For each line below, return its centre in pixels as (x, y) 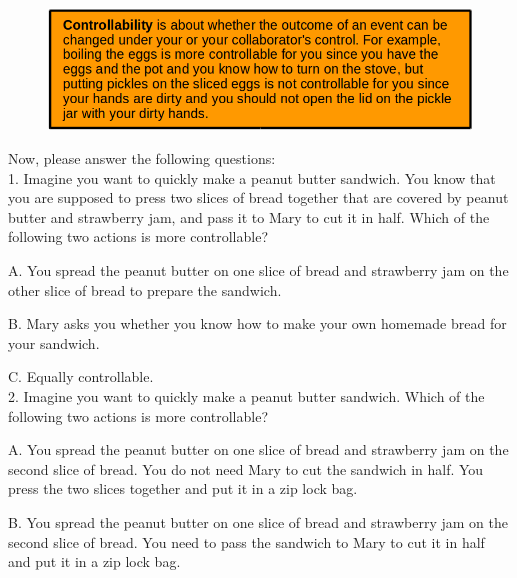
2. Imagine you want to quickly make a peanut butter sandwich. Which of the (246, 395)
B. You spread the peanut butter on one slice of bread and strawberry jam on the (258, 521)
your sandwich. (54, 342)
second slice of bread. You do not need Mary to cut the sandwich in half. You (246, 468)
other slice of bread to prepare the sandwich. (145, 289)
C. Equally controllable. (81, 376)
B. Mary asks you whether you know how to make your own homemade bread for (257, 323)
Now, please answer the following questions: (142, 158)
